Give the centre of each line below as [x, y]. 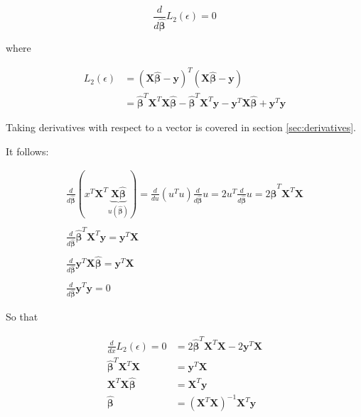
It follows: [27, 151]
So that [22, 317]
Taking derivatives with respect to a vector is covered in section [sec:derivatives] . [181, 127]
